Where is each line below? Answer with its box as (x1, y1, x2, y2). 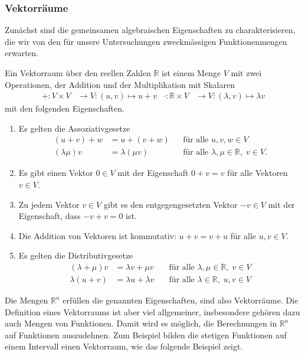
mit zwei (231, 67, 262, 79)
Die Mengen (5, 294, 48, 306)
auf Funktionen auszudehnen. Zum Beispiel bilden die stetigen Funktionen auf (5, 328, 287, 341)
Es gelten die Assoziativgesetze (18, 122, 130, 134)
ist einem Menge (162, 67, 221, 79)
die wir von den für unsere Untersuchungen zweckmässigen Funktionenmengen (5, 35, 287, 47)
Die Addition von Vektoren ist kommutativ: (18, 229, 176, 241)
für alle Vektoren (227, 166, 288, 179)
